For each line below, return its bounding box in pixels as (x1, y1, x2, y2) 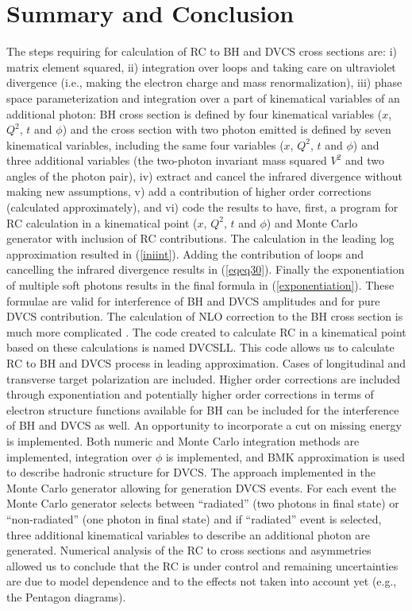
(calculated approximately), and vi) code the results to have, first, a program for (6, 199, 399, 216)
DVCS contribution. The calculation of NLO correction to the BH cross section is (6, 308, 403, 325)
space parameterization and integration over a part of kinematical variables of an (6, 89, 400, 106)
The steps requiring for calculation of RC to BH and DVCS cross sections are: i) (6, 43, 397, 60)
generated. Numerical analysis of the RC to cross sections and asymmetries (6, 542, 372, 558)
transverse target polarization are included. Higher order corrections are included (6, 370, 401, 387)
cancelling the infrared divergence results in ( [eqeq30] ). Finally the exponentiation (6, 261, 405, 278)
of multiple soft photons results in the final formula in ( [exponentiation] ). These (6, 277, 395, 294)
